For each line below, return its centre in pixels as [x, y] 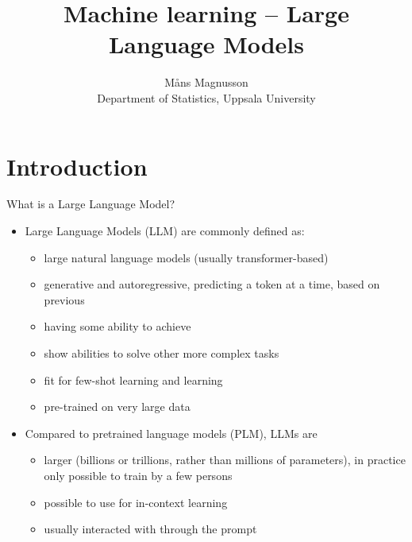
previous [64, 299]
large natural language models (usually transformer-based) [186, 257]
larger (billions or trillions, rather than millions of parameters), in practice [225, 460]
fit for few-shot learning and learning [133, 379]
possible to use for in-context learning [136, 502]
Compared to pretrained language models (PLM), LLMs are [171, 433]
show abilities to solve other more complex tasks [162, 353]
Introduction [77, 166]
